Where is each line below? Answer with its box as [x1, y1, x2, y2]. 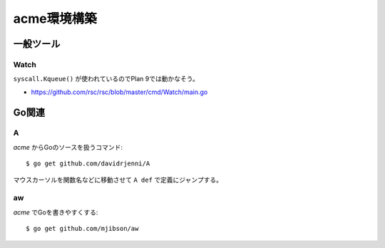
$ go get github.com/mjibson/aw [26, 224, 139, 233]
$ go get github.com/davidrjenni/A [26, 160, 150, 167]
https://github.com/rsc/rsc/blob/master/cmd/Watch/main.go [31, 88, 208, 96]
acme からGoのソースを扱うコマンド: [13, 143, 123, 151]
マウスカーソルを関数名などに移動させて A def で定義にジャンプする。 [13, 175, 222, 184]
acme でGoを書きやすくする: [13, 207, 98, 217]
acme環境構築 [13, 11, 97, 26]
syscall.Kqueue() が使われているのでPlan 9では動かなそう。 [13, 75, 199, 83]
